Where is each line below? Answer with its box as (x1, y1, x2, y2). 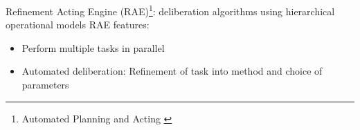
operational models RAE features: (6, 17, 150, 32)
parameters (21, 77, 69, 92)
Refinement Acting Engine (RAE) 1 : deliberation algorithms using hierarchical (6, 2, 335, 18)
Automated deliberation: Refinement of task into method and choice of (21, 64, 323, 78)
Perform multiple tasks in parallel (21, 40, 165, 55)
